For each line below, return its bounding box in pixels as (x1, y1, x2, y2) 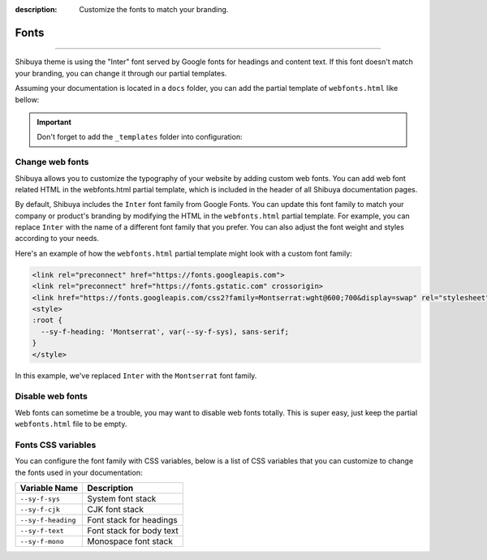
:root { (32, 316, 62, 325)
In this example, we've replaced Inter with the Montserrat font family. (15, 370, 257, 381)
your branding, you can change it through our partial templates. (15, 68, 227, 78)
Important (37, 117, 72, 127)
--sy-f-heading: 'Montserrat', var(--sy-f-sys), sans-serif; (41, 327, 290, 336)
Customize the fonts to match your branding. (79, 5, 229, 14)
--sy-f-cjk (19, 505, 61, 514)
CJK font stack (87, 504, 144, 515)
